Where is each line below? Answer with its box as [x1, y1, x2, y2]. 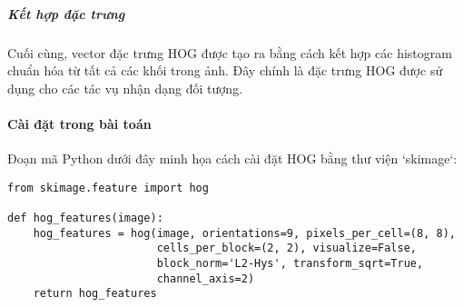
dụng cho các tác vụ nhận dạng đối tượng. [7, 78, 243, 97]
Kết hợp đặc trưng [7, 4, 125, 23]
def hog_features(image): [7, 212, 163, 225]
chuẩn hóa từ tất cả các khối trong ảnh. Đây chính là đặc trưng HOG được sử [7, 61, 443, 80]
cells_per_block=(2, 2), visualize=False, [156, 242, 418, 255]
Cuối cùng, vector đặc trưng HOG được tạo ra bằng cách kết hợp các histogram [7, 43, 452, 62]
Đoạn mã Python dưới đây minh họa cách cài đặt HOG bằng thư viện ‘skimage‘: [7, 149, 458, 168]
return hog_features [33, 287, 157, 301]
